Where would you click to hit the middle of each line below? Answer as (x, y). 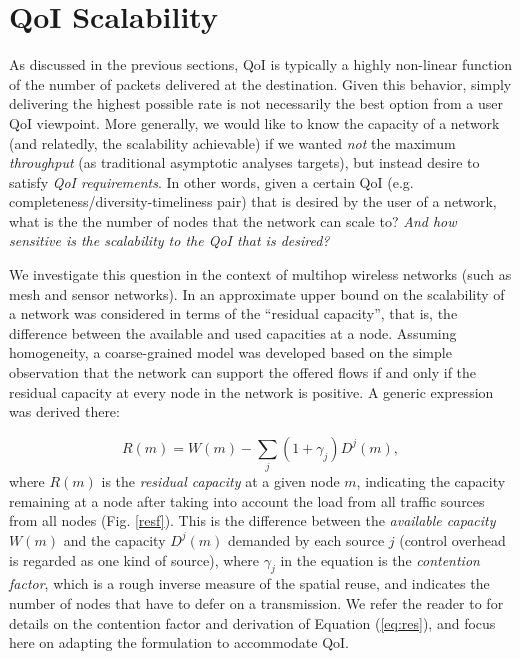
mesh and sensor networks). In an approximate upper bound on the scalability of (257, 293)
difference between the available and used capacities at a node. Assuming (233, 332)
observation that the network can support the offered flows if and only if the (243, 372)
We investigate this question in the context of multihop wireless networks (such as (260, 274)
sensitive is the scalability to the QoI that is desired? (169, 240)
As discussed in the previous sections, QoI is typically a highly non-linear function (261, 64)
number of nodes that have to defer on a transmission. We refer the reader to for (256, 602)
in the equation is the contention (380, 559)
